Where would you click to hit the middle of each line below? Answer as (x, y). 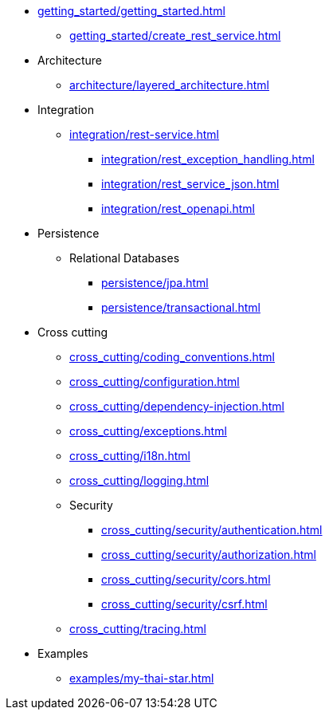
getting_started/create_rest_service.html (175, 35)
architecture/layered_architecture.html (170, 85)
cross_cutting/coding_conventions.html (172, 357)
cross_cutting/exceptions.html (148, 431)
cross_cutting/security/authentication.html (212, 530)
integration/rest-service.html (145, 134)
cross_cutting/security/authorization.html (209, 555)
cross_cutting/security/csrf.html (184, 604)
